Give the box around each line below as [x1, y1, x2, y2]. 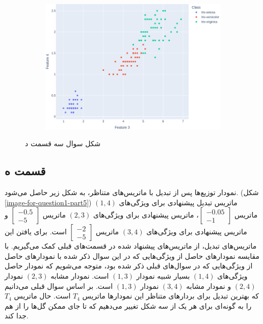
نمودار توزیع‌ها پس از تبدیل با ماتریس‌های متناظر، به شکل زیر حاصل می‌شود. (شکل [5, 187, 259, 198]
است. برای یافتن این [5, 226, 67, 237]
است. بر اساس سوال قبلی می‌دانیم [5, 280, 113, 291]
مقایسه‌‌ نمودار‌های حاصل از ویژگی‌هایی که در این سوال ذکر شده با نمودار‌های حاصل [5, 250, 260, 261]
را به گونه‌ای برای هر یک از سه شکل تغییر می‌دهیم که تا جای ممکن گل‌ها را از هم [5, 300, 252, 311]
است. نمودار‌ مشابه [50, 271, 109, 281]
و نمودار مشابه [186, 280, 231, 291]
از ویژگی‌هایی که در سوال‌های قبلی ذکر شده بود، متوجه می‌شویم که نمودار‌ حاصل [5, 260, 253, 271]
